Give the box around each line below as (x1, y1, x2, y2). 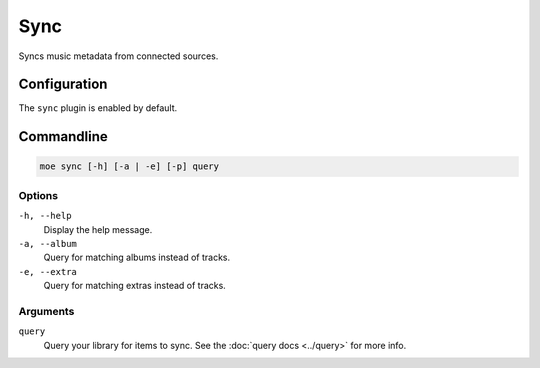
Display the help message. (43, 223, 153, 235)
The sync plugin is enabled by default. (18, 102, 178, 114)
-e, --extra (18, 266, 77, 277)
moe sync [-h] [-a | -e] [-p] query (39, 161, 220, 172)
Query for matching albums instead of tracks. (43, 251, 231, 264)
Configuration (18, 76, 108, 93)
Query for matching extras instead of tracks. (43, 280, 227, 292)
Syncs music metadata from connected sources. (18, 50, 219, 62)
